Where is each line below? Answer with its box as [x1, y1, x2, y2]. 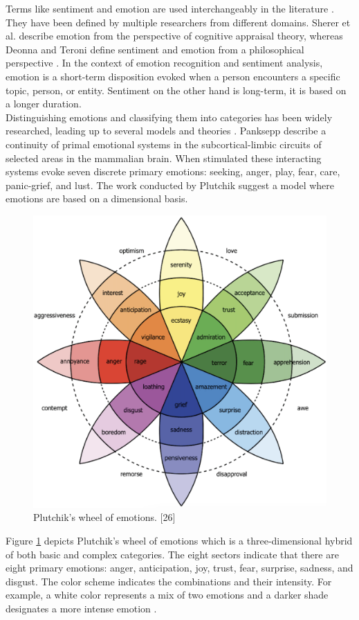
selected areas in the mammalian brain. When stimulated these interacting [6, 150, 322, 165]
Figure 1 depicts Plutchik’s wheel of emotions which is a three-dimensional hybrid [6, 533, 353, 548]
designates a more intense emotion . [6, 601, 157, 615]
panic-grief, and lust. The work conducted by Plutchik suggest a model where [6, 177, 335, 192]
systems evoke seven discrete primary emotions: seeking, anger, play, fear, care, [6, 164, 340, 179]
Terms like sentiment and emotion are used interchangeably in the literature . [6, 1, 334, 15]
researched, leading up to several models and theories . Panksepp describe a [6, 123, 326, 138]
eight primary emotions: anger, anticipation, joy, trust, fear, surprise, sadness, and [6, 560, 353, 575]
